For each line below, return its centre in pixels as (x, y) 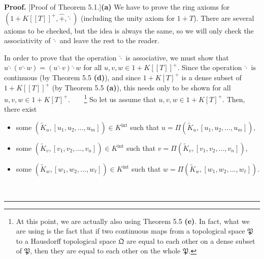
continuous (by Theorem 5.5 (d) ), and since (72, 77)
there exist (21, 109)
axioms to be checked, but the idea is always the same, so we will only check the (129, 30)
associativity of (27, 40)
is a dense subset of (211, 77)
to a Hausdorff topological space (66, 240)
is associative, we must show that (177, 57)
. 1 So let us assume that (112, 98)
